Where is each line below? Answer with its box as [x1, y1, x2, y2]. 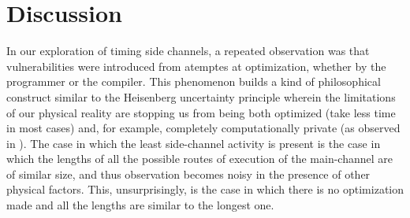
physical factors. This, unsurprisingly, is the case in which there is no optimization [6, 181, 404, 198]
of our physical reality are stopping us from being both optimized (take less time [6, 104, 396, 120]
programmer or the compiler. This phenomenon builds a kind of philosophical [6, 73, 381, 90]
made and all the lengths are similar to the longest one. [6, 197, 274, 213]
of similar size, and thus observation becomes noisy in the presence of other [6, 165, 371, 182]
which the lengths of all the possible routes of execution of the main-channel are [6, 150, 393, 167]
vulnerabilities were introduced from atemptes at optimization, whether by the [6, 57, 386, 74]
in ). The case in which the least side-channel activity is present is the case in [6, 135, 381, 151]
